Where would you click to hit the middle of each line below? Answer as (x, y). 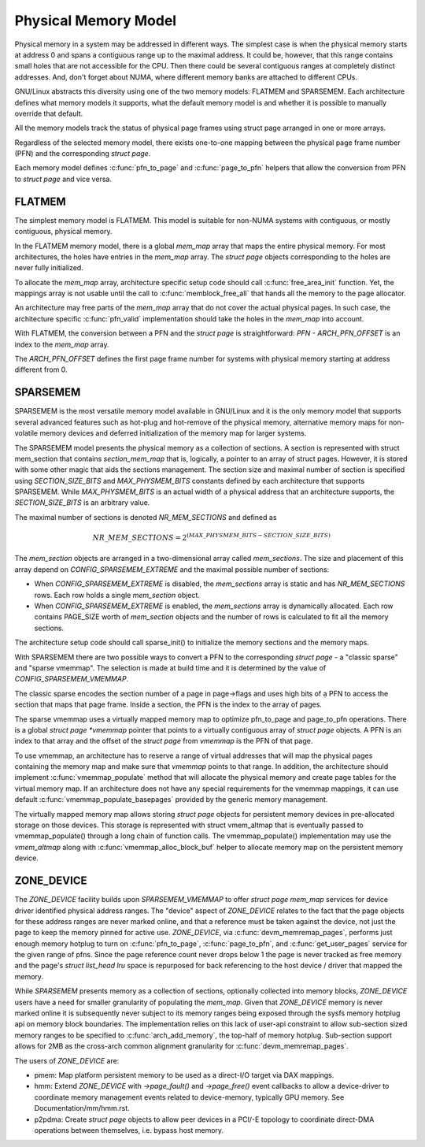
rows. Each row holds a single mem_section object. (117, 595)
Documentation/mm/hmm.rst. (82, 1108)
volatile (26, 433)
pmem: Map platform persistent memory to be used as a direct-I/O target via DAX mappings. (184, 1075)
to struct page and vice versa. (63, 179)
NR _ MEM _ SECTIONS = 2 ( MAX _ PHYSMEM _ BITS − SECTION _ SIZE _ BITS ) (211, 537)
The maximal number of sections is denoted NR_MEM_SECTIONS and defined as (146, 517)
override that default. (49, 113)
